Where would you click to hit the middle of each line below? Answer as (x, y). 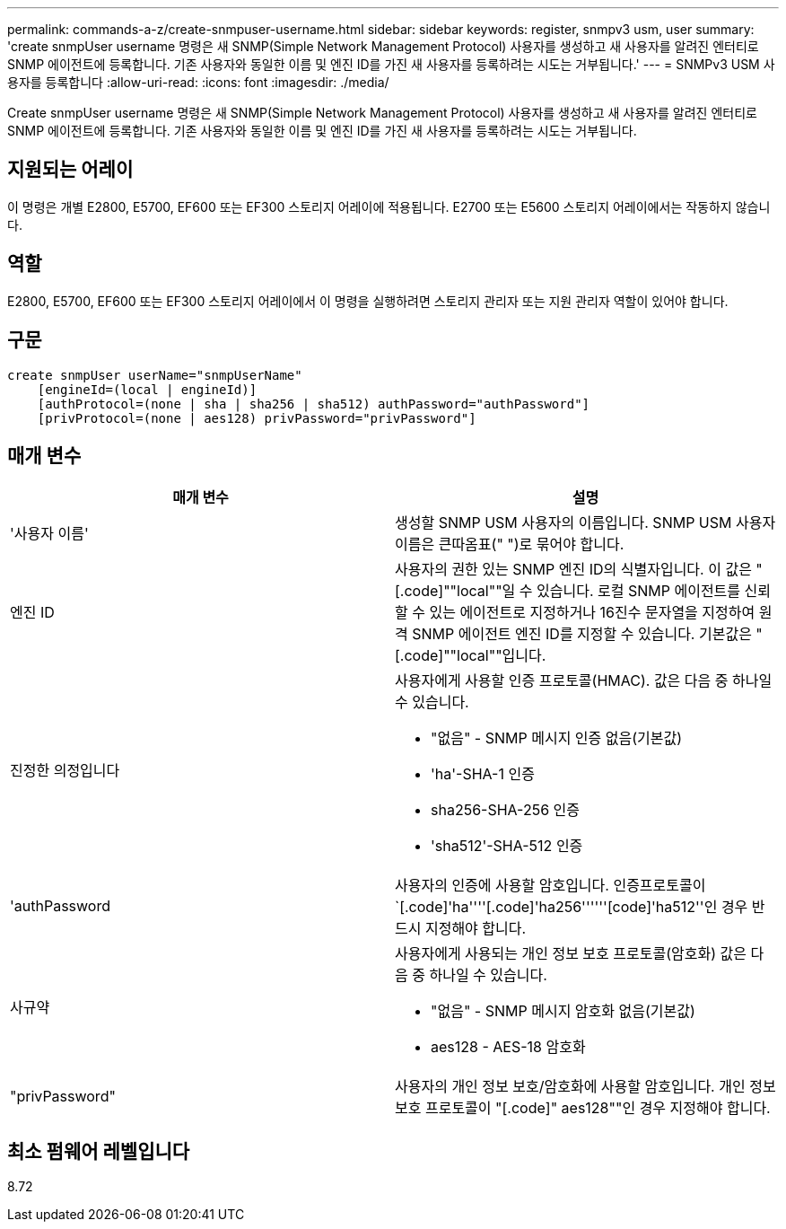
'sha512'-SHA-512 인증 (507, 846)
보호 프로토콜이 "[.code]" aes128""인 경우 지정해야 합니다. (583, 1108)
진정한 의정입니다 (65, 771)
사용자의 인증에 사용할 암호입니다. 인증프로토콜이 (550, 886)
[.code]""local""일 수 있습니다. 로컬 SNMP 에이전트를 (568, 591)
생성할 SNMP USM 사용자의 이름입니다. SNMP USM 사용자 (585, 523)
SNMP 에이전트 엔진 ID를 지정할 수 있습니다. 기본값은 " (587, 634)
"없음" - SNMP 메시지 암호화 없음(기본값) (563, 1011)
